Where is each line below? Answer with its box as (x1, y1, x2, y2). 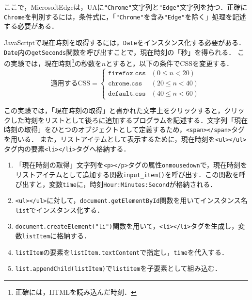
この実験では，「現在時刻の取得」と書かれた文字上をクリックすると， (4, 105, 224, 116)
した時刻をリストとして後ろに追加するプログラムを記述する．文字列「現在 (10, 115, 248, 125)
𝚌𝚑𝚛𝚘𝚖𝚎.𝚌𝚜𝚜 (108, 80, 142, 87)
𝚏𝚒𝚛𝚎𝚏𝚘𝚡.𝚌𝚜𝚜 (108, 69, 146, 77)
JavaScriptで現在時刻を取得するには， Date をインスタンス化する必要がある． (4, 37, 246, 47)
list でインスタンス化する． (15, 204, 104, 215)
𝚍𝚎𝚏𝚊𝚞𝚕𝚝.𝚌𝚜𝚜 (108, 90, 146, 97)
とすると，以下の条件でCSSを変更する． (106, 58, 233, 68)
